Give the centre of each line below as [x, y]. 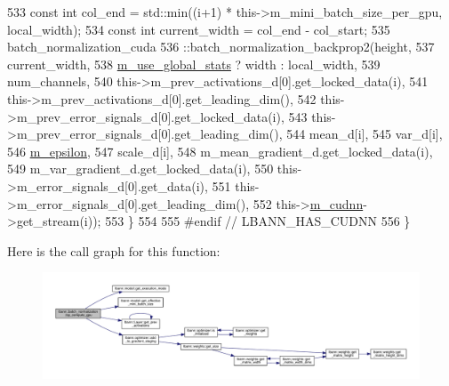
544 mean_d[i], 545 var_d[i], [365, 134]
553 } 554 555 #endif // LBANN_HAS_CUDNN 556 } [258, 221]
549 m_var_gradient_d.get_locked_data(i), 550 [140, 169]
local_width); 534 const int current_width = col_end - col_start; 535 [199, 29]
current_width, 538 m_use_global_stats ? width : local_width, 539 [194, 64]
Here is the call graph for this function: [114, 250]
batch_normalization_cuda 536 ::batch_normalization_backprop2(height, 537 [221, 47]
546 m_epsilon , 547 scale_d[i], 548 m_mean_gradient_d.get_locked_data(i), [220, 151]
